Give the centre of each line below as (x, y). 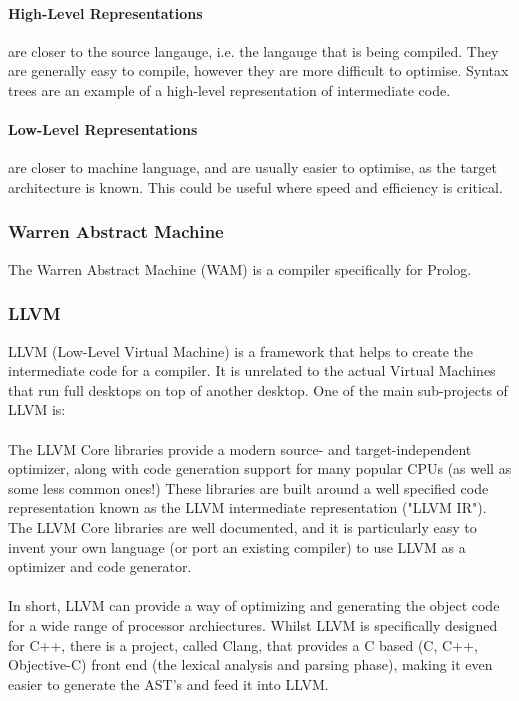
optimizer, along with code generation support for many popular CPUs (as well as (260, 468)
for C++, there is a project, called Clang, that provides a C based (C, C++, (243, 644)
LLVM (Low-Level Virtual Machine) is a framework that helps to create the (240, 350)
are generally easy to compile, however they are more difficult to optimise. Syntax (258, 70)
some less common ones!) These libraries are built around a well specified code (248, 487)
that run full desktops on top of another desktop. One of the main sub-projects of (258, 389)
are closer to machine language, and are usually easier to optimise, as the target (252, 167)
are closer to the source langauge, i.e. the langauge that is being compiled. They (253, 50)
